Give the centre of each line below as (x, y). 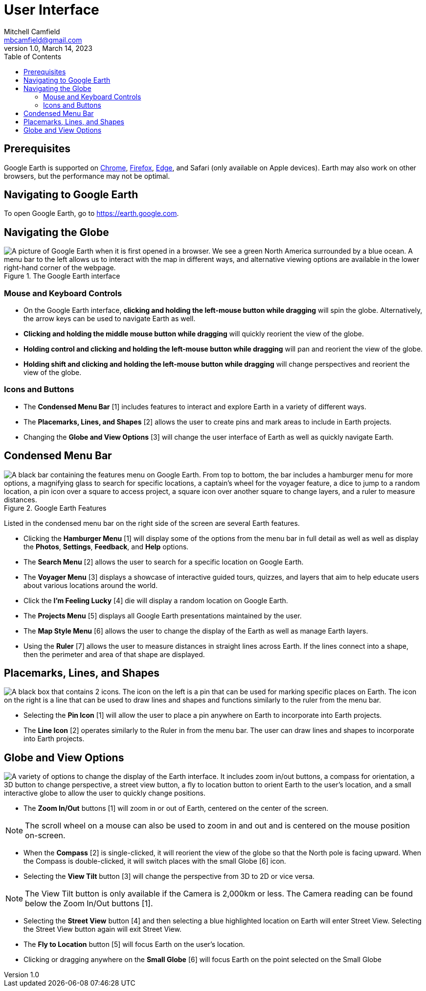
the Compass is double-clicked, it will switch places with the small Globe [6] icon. (155, 861)
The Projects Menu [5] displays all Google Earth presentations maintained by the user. (163, 615)
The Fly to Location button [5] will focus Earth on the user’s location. (134, 944)
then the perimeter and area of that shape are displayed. (114, 654)
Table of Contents (33, 56)
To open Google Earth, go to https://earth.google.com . (91, 213)
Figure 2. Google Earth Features (55, 508)
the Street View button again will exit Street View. (102, 929)
